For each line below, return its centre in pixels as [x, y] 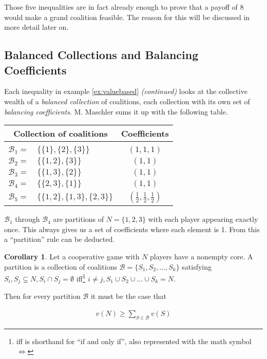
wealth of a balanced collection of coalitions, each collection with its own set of [127, 101]
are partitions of [79, 219]
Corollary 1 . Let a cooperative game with [72, 256]
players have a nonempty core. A [202, 256]
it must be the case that [129, 296]
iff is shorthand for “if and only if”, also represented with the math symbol [134, 341]
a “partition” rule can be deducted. [60, 239]
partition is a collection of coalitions [61, 266]
